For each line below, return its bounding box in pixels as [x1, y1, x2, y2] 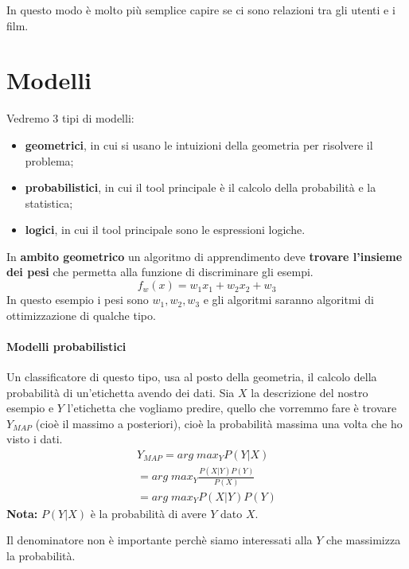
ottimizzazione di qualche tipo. [6, 306, 156, 323]
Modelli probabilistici [6, 337, 127, 354]
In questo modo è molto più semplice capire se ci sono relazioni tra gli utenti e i [6, 2, 395, 18]
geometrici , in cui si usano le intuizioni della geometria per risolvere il [25, 136, 373, 153]
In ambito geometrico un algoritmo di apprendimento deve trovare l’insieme [6, 247, 403, 264]
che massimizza [326, 532, 401, 548]
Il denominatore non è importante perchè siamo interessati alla [6, 532, 313, 548]
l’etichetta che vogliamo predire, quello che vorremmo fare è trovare [67, 399, 397, 416]
